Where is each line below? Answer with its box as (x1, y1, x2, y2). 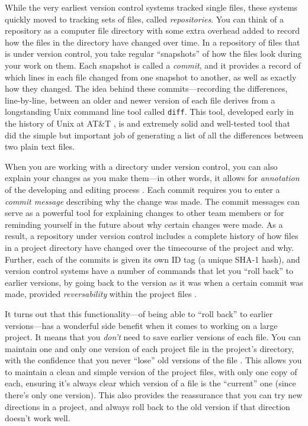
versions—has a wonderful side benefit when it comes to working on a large (5, 319, 278, 331)
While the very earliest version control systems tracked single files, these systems (5, 1, 298, 13)
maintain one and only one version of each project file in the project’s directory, (5, 342, 294, 354)
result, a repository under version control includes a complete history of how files (5, 230, 299, 242)
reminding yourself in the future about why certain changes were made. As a (5, 218, 283, 230)
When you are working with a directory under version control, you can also (5, 160, 278, 172)
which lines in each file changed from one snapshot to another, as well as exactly (5, 70, 297, 83)
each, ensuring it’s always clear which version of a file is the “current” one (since (5, 377, 296, 389)
